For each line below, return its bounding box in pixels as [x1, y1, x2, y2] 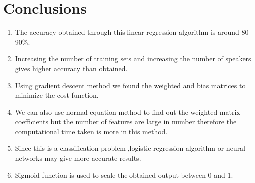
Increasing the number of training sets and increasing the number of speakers [15, 53, 251, 64]
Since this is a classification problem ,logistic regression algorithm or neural [15, 143, 246, 153]
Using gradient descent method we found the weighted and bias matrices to [15, 80, 246, 90]
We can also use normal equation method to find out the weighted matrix [15, 106, 240, 117]
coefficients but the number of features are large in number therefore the [15, 116, 237, 127]
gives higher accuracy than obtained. [15, 63, 127, 73]
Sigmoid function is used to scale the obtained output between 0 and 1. [15, 169, 233, 180]
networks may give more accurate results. [15, 153, 141, 163]
